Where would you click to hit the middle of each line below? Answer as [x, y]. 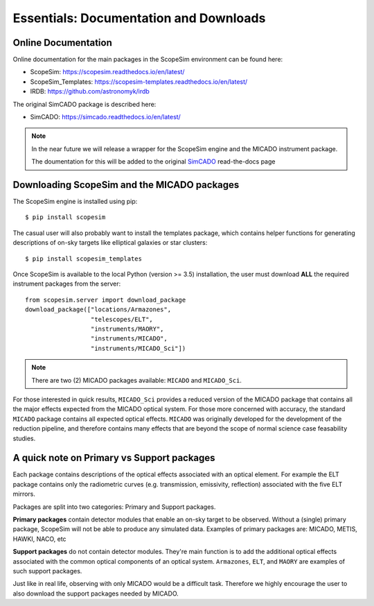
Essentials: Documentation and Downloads [139, 18]
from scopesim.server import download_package [106, 300]
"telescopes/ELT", [122, 319]
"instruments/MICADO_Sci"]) [138, 348]
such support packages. [47, 571]
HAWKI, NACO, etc [39, 539]
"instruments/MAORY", [127, 329]
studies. [24, 438]
